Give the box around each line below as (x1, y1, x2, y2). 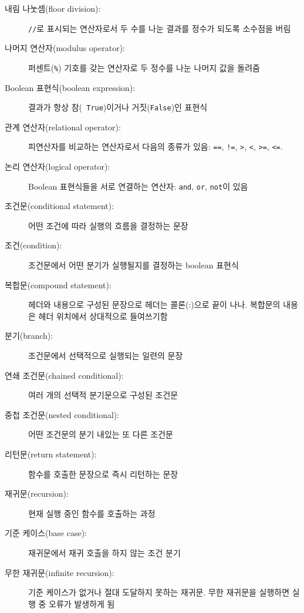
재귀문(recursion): (5, 487, 69, 500)
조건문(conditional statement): (5, 200, 114, 212)
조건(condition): (5, 239, 62, 251)
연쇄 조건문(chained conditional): (5, 369, 124, 381)
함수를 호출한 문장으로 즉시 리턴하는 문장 (28, 467, 178, 480)
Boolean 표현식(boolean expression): (5, 81, 136, 93)
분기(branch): (5, 329, 53, 342)
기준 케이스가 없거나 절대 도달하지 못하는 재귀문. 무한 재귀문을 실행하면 (28, 586, 290, 598)
